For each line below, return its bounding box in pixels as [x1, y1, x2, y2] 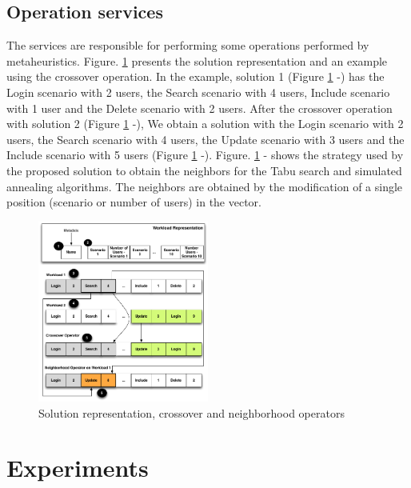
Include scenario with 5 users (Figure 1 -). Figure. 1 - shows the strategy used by [6, 146, 404, 163]
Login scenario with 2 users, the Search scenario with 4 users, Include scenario [6, 83, 390, 100]
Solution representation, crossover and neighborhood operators [38, 404, 345, 421]
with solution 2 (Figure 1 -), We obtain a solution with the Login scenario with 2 [6, 115, 404, 132]
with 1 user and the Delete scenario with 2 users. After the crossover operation [6, 99, 393, 116]
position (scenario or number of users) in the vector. [6, 194, 262, 210]
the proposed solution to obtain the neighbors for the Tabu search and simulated [6, 162, 402, 178]
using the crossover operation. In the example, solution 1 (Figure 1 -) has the [6, 68, 385, 85]
